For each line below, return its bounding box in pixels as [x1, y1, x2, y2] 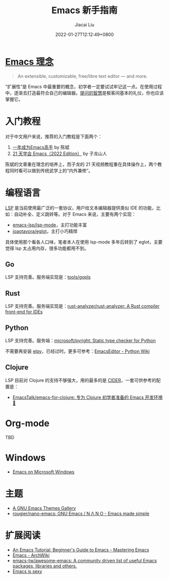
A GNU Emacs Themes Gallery [12, 505, 76, 511]
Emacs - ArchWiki [12, 552, 50, 558]
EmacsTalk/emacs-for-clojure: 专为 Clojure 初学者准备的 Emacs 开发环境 [12, 394, 163, 400]
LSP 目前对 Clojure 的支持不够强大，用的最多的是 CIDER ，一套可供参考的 [5, 377, 156, 383]
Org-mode [5, 418, 50, 429]
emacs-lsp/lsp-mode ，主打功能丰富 [12, 222, 87, 228]
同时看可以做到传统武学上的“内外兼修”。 [9, 167, 93, 173]
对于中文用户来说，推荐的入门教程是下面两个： [5, 133, 102, 139]
